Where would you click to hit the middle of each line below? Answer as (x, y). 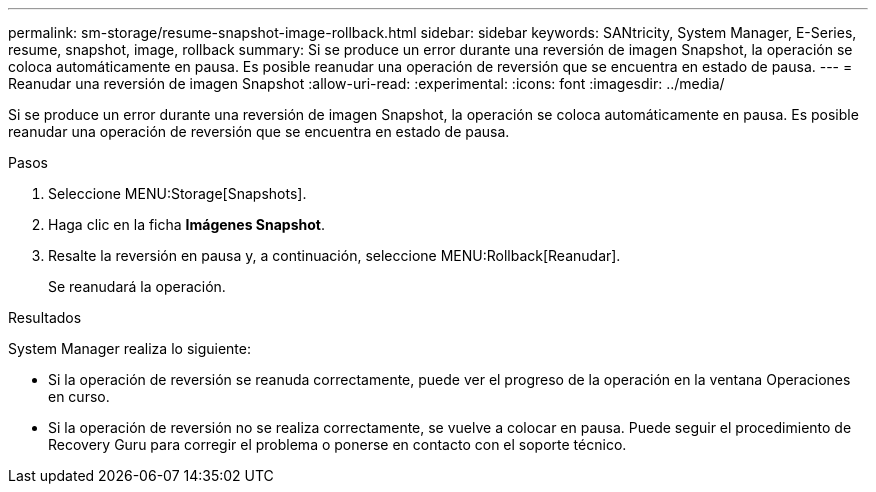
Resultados (45, 317)
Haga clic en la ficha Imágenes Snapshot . (186, 224)
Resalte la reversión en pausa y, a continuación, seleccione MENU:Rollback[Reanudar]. (334, 255)
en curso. (79, 396)
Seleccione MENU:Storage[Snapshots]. (177, 193)
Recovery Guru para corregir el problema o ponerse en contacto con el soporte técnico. (337, 444)
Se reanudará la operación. (137, 286)
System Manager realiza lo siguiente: (129, 348)
